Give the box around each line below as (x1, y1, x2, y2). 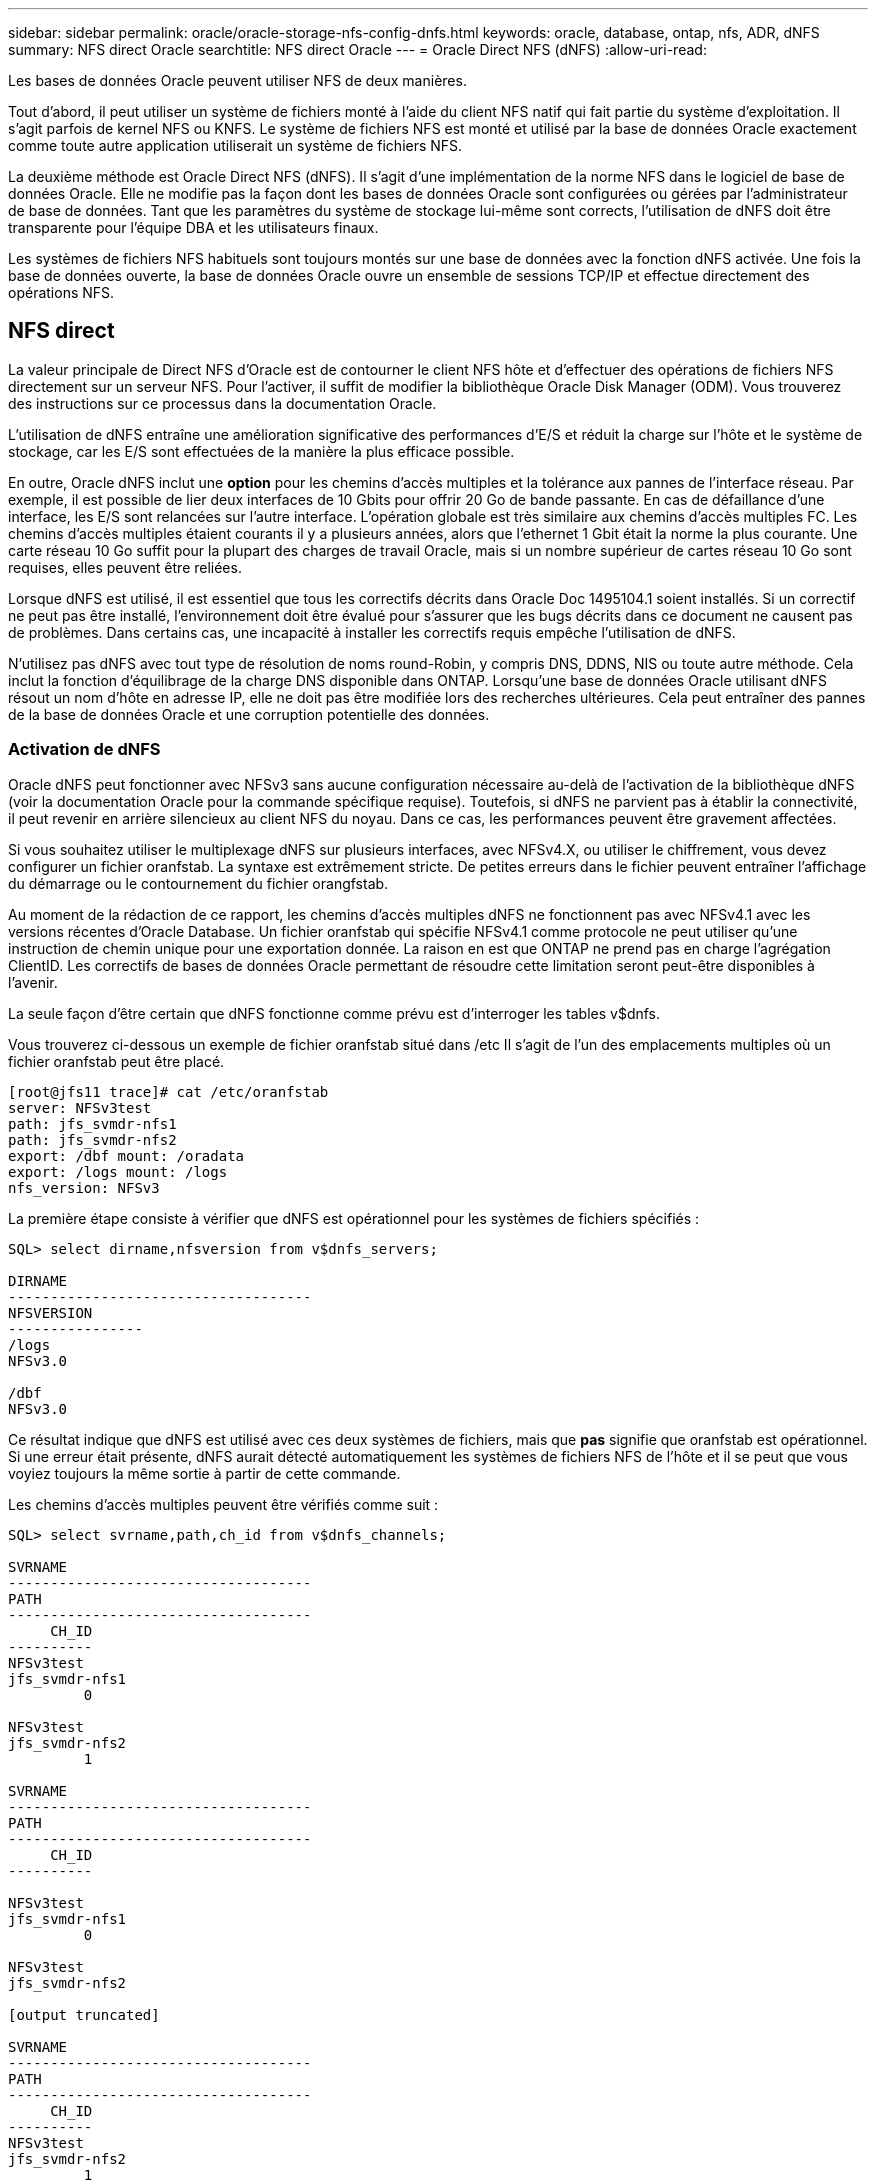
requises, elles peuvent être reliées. (8, 558, 242, 576)
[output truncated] (8, 2006, 160, 2023)
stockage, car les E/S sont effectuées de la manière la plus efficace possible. (8, 442, 515, 460)
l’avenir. (8, 973, 58, 991)
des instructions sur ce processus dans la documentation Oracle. (8, 394, 437, 412)
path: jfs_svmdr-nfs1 (8, 1115, 177, 1132)
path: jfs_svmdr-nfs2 (8, 1131, 177, 1148)
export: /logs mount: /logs (8, 1163, 228, 1180)
